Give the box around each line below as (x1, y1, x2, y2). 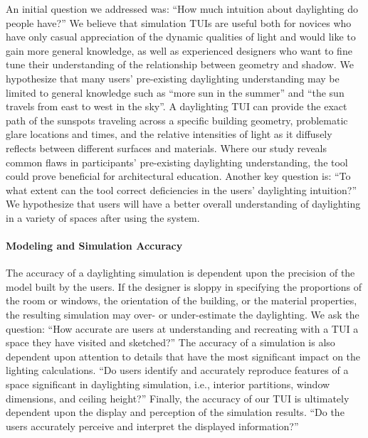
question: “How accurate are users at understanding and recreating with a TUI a (6, 321, 359, 336)
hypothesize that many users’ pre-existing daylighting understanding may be (6, 70, 340, 85)
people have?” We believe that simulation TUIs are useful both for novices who (6, 15, 352, 30)
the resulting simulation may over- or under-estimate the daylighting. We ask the (6, 307, 359, 322)
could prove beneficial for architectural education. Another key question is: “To (6, 169, 351, 183)
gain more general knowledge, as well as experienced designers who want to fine (6, 43, 352, 58)
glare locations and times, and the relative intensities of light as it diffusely (6, 127, 332, 141)
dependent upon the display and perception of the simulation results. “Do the (6, 405, 345, 420)
